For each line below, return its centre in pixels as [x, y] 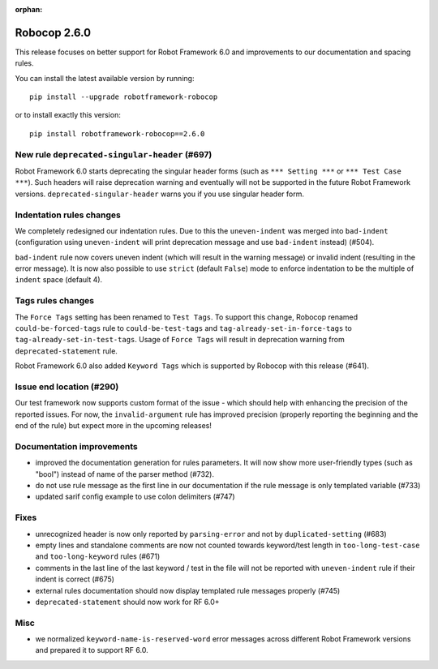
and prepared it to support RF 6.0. [92, 650]
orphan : [29, 9]
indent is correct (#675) [75, 579]
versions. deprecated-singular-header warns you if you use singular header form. [159, 194]
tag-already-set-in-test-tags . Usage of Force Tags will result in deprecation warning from [180, 340]
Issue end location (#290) [67, 387]
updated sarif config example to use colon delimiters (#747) [135, 497]
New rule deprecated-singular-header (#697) [114, 154]
